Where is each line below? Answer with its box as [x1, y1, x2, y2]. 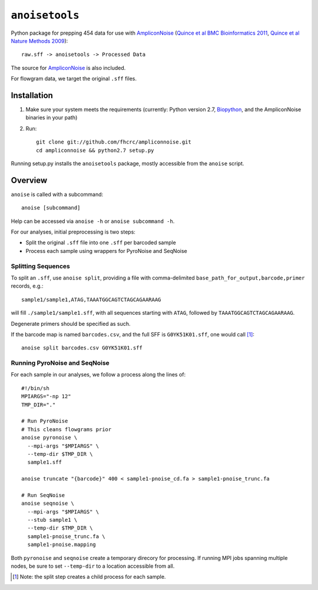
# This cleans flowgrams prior [21, 426, 112, 432]
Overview [11, 175, 48, 185]
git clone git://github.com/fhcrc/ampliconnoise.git [36, 139, 191, 145]
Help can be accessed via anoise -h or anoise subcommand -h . [11, 218, 175, 225]
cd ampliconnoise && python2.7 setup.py [36, 147, 154, 154]
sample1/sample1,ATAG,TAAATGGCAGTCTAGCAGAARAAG [21, 296, 161, 303]
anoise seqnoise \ [21, 500, 75, 507]
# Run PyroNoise [21, 418, 68, 425]
